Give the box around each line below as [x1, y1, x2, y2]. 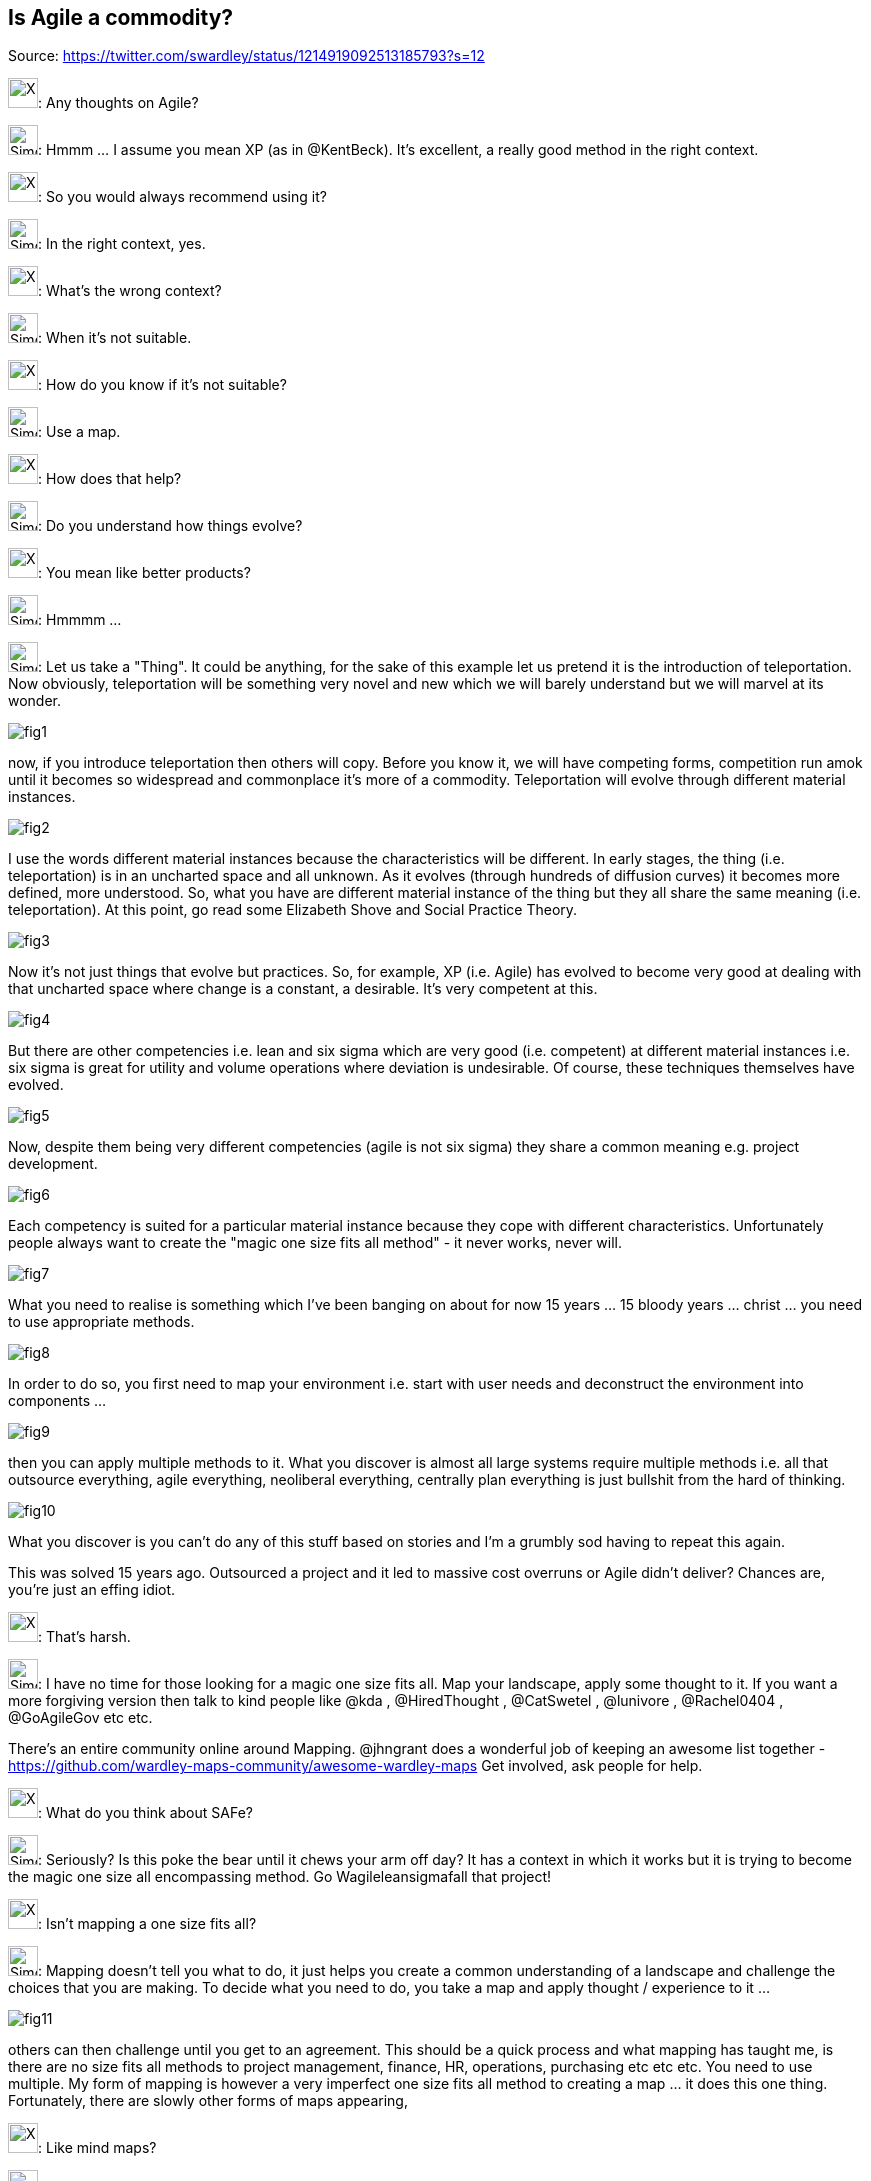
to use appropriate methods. [8, 1313, 195, 1331]
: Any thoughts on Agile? [38, 94, 199, 112]
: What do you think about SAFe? [38, 1804, 253, 1822]
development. [8, 1155, 98, 1173]
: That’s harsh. [38, 1628, 131, 1646]
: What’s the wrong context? [38, 282, 222, 300]
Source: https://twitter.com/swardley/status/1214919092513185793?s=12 [8, 47, 485, 65]
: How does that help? [38, 470, 182, 488]
